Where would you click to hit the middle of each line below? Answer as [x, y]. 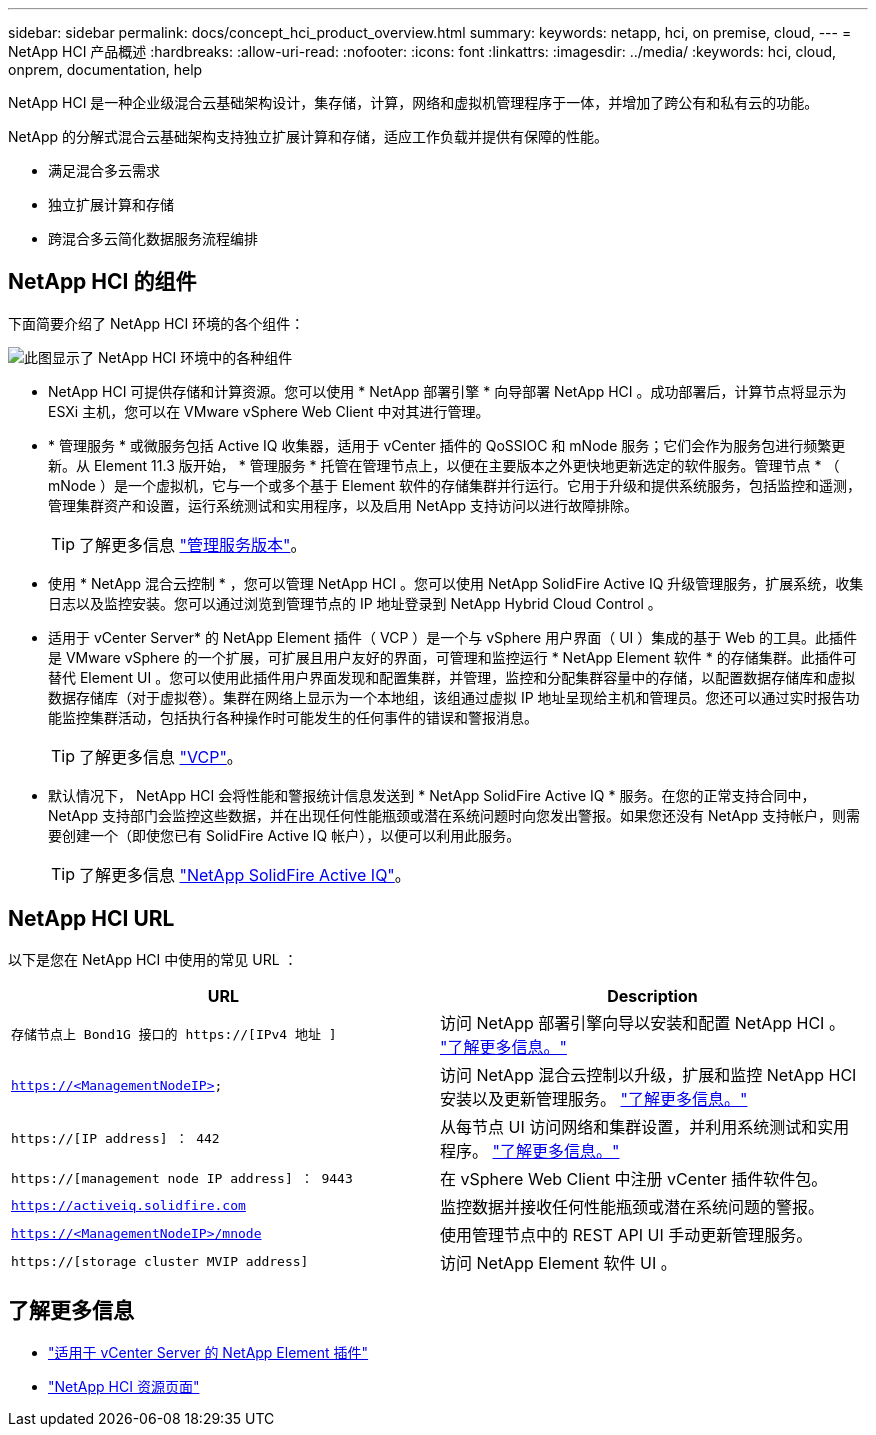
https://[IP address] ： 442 [115, 1139]
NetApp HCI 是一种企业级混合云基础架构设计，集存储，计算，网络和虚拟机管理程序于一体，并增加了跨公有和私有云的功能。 [413, 102]
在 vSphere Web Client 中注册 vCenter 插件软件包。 [634, 1178]
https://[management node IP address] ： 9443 [182, 1179]
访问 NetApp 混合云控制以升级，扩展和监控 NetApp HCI [648, 1074]
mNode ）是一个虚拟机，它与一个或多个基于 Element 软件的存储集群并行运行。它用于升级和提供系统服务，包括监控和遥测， [454, 485]
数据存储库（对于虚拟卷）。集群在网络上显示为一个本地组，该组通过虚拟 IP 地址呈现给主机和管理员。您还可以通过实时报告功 [454, 697]
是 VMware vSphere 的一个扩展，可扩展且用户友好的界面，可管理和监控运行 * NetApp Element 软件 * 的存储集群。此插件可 [452, 657]
